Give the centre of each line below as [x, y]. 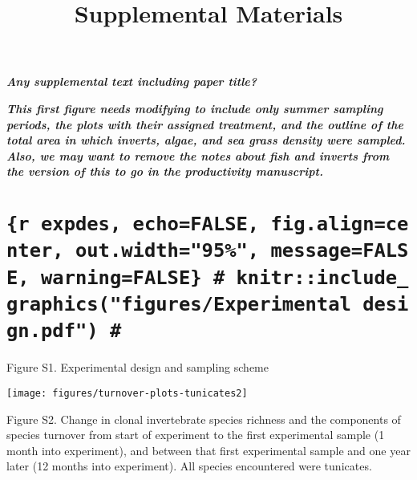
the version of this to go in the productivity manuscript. [165, 171]
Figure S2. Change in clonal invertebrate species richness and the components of [204, 419]
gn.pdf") [53, 331]
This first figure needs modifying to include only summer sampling [195, 108]
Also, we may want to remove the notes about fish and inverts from [198, 155]
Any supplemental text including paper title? [132, 81]
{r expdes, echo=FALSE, [133, 224]
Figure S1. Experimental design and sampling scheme [138, 367]
